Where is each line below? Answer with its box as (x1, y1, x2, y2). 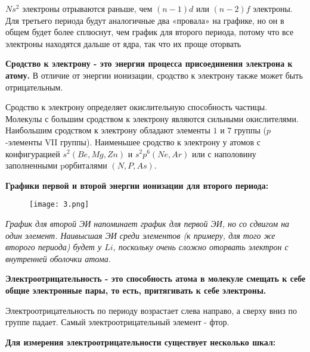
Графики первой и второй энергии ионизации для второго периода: (5, 179, 269, 191)
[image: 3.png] (29, 200, 89, 209)
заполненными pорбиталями (5, 159, 107, 172)
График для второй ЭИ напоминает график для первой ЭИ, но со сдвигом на (5, 217, 290, 229)
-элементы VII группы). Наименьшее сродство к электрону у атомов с (5, 135, 261, 148)
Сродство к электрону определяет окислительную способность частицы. (5, 101, 268, 113)
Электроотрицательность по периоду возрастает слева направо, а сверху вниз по (5, 304, 297, 316)
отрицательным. (5, 80, 63, 93)
